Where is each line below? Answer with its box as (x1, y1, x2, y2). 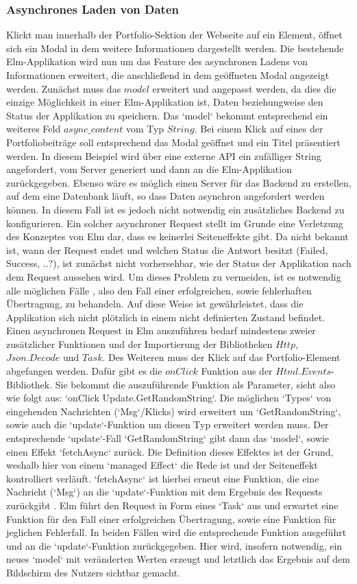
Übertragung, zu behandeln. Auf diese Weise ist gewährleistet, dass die (6, 296, 304, 311)
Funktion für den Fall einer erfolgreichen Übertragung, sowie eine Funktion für (6, 511, 336, 526)
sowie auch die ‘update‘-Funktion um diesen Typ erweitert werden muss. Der (6, 417, 329, 432)
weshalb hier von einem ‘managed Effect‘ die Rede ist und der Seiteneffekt (6, 458, 318, 472)
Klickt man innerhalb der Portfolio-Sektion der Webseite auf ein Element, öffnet (6, 27, 343, 42)
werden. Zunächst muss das (6, 81, 121, 95)
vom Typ (125, 121, 164, 136)
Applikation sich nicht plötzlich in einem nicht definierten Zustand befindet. (6, 309, 325, 324)
